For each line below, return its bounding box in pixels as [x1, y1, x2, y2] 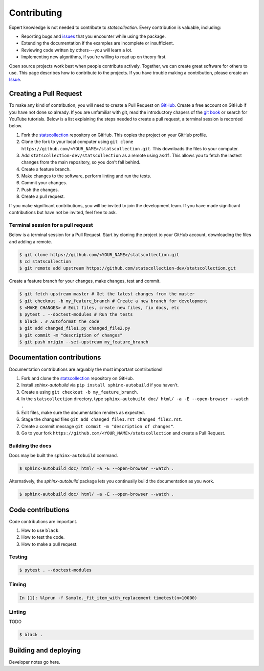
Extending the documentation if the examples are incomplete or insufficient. [21, 40, 175, 46]
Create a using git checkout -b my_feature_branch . [21, 389, 138, 395]
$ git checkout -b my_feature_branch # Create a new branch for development [19, 298, 208, 304]
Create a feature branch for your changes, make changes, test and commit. [9, 278, 161, 284]
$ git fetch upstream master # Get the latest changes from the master [19, 291, 195, 297]
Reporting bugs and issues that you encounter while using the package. [21, 33, 166, 39]
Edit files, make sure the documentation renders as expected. [21, 409, 145, 415]
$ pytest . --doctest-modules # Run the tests [19, 312, 133, 317]
